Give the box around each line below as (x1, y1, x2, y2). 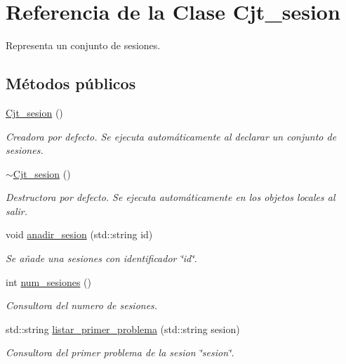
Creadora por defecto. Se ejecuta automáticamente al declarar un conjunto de (6, 129, 337, 143)
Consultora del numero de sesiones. (6, 298, 158, 313)
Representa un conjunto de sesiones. (6, 38, 161, 53)
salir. (6, 203, 27, 218)
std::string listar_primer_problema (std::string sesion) (6, 321, 240, 336)
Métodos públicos (6, 72, 136, 94)
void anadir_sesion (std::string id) (6, 227, 153, 242)
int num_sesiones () (6, 274, 91, 289)
